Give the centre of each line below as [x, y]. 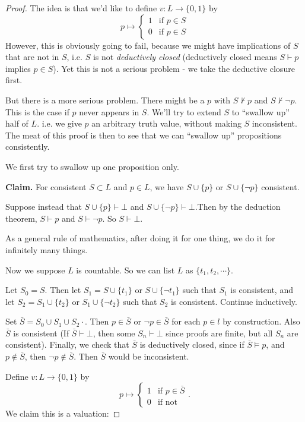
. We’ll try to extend [184, 111]
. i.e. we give [59, 123]
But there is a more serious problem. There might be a [105, 100]
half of [17, 123]
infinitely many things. [47, 249]
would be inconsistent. [149, 356]
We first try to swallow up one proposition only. [92, 166]
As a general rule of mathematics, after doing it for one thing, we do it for [140, 238]
